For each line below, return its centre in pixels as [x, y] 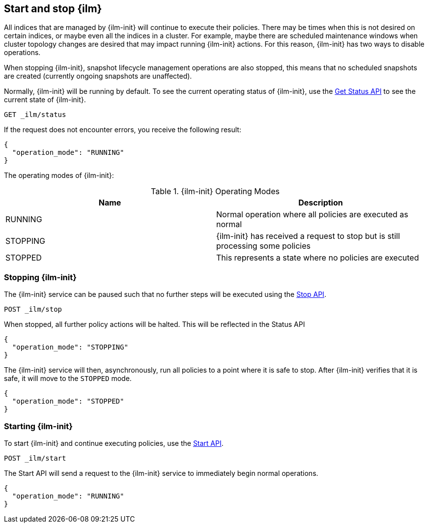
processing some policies [263, 246]
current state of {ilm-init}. [45, 100]
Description [321, 203]
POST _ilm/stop [33, 309]
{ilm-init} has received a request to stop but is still [308, 236]
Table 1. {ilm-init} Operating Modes [215, 191]
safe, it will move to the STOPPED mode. [68, 379]
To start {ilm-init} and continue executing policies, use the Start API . [114, 443]
